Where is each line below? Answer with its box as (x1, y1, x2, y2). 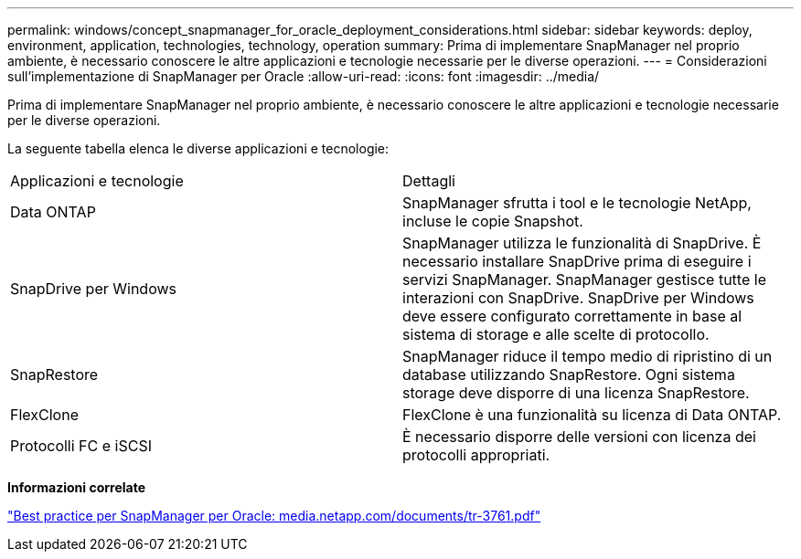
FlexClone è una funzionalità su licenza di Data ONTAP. (402, 406, 782, 424)
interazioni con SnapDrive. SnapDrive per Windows (402, 289, 754, 307)
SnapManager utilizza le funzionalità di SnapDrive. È (402, 234, 762, 252)
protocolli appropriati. (402, 446, 550, 464)
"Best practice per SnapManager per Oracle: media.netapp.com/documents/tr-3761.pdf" (7, 508, 541, 523)
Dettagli (402, 172, 455, 190)
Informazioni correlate (7, 480, 146, 495)
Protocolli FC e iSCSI (10, 437, 152, 455)
